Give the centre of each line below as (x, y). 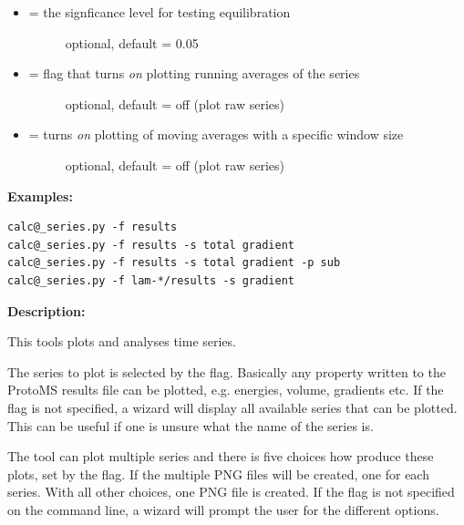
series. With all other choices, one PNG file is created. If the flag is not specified (231, 492)
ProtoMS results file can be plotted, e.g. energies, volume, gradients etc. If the (226, 390)
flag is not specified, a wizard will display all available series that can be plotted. (232, 407)
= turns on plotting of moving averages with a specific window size (216, 134)
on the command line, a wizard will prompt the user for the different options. (223, 509)
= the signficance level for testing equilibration (160, 12)
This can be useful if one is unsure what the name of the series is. (191, 425)
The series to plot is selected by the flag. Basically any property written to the (227, 371)
